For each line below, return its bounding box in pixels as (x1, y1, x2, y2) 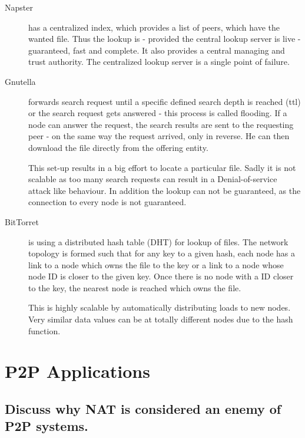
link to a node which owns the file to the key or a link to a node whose (28, 258, 284, 271)
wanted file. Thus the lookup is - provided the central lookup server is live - (28, 32, 301, 45)
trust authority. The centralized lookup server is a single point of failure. (28, 55, 290, 68)
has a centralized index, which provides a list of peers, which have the (28, 21, 280, 33)
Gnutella (5, 75, 36, 87)
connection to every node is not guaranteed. (28, 196, 187, 208)
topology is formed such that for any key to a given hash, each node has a (28, 247, 296, 259)
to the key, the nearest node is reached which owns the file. (28, 281, 241, 294)
